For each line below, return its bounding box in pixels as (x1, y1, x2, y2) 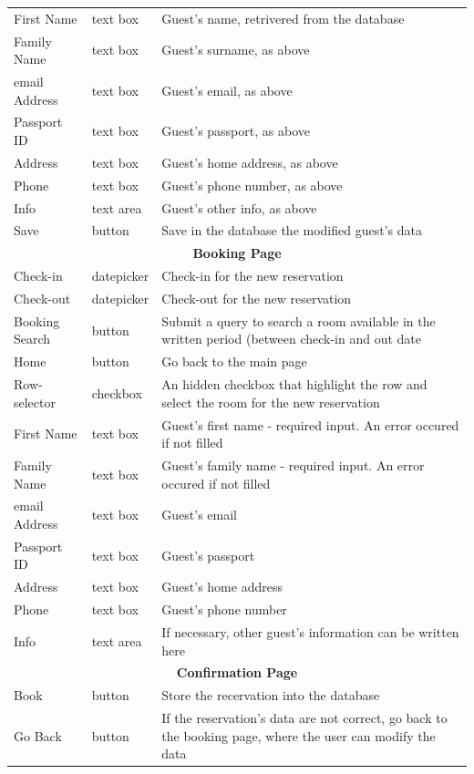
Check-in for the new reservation (161, 266, 344, 285)
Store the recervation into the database (161, 686, 380, 705)
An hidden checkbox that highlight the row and (161, 375, 428, 394)
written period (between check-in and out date (161, 329, 422, 348)
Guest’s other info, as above (161, 198, 317, 217)
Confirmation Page (176, 663, 298, 682)
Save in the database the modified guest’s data (161, 221, 422, 240)
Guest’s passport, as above (161, 121, 310, 140)
